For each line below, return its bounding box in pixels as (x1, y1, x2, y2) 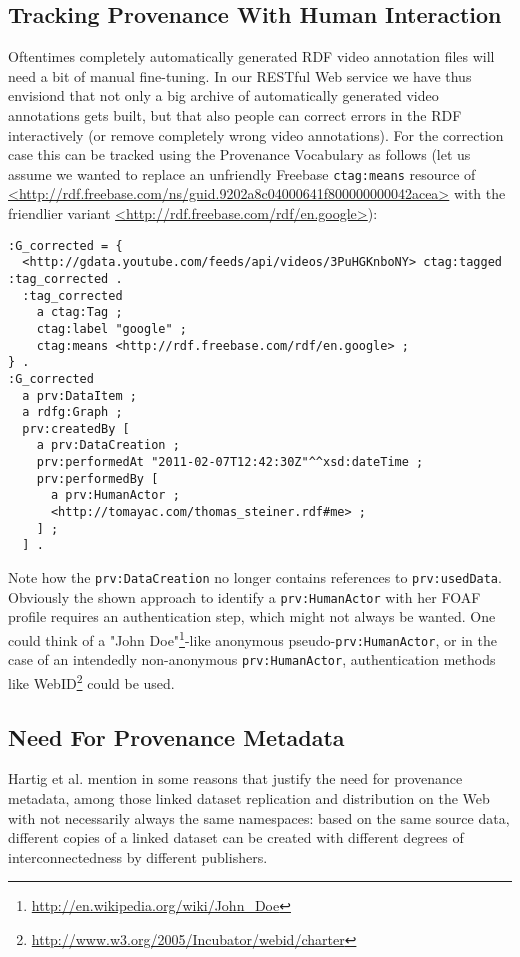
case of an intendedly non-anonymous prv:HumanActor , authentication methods (8, 649, 496, 670)
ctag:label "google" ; (36, 321, 187, 336)
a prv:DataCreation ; (36, 438, 180, 453)
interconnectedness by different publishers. (8, 846, 268, 867)
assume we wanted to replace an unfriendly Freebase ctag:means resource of (8, 163, 476, 184)
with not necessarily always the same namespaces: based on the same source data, (8, 807, 510, 828)
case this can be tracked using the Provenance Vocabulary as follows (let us (8, 144, 471, 165)
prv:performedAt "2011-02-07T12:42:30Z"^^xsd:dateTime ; (36, 455, 424, 470)
